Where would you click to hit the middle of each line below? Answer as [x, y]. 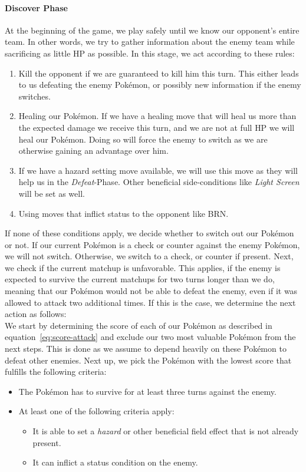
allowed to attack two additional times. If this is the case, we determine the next [150, 302]
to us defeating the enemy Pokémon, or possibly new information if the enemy [160, 85]
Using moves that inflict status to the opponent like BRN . [124, 213]
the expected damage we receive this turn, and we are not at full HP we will [157, 127]
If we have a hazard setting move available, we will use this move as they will [158, 170]
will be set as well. [52, 193]
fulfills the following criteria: [56, 372]
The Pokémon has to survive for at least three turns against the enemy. [147, 391]
